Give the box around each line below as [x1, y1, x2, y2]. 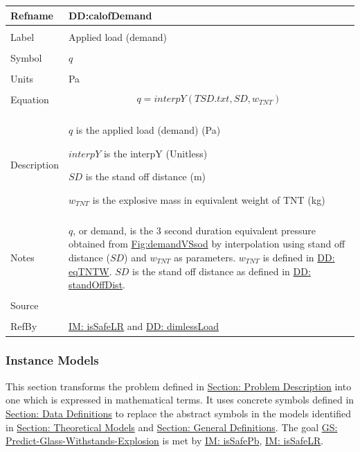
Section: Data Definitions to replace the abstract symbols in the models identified [6, 406, 352, 420]
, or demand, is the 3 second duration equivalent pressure [73, 223, 316, 237]
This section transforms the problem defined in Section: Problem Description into [6, 379, 352, 393]
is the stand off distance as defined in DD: [132, 263, 311, 278]
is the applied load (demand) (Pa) [75, 122, 221, 137]
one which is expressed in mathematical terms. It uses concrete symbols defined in [6, 392, 354, 407]
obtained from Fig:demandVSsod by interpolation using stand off [68, 236, 345, 251]
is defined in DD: [262, 250, 335, 265]
